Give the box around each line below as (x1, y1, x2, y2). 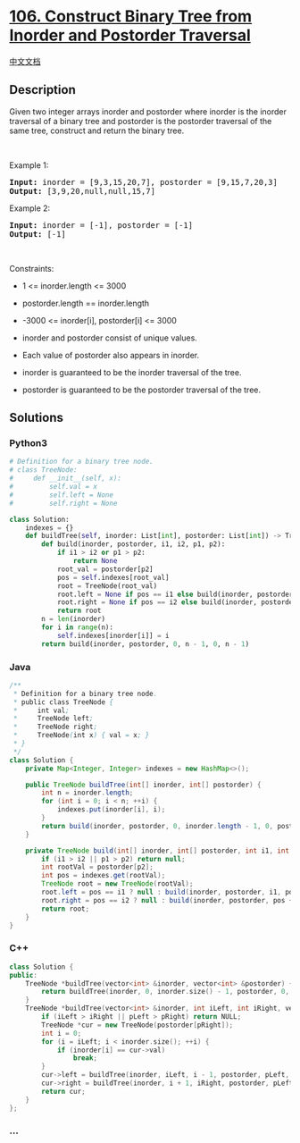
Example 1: (9, 159, 49, 171)
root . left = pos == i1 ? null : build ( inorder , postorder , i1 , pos (41, 887, 297, 897)
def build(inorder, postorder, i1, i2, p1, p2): (41, 540, 226, 549)
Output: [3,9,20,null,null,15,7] (9, 186, 156, 196)
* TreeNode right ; (12, 722, 98, 732)
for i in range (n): (41, 623, 114, 632)
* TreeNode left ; (12, 714, 94, 723)
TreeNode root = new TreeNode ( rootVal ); (41, 879, 194, 888)
